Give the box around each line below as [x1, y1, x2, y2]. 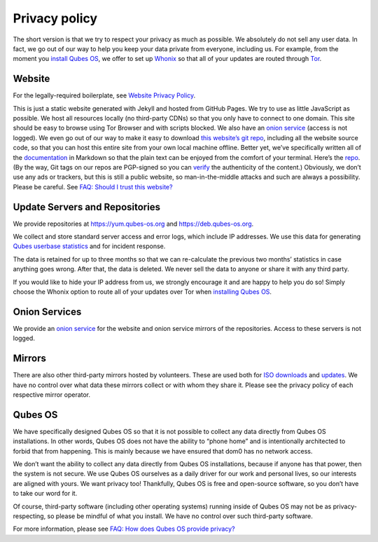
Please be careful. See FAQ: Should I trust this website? [13, 182, 173, 191]
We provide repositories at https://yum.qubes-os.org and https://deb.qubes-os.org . [13, 219, 254, 228]
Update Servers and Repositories [13, 201, 161, 213]
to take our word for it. [13, 489, 78, 498]
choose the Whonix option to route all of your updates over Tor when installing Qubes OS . [13, 287, 272, 296]
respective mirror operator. [13, 390, 91, 399]
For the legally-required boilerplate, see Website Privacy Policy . [13, 91, 196, 100]
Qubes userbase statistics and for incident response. [13, 242, 166, 250]
